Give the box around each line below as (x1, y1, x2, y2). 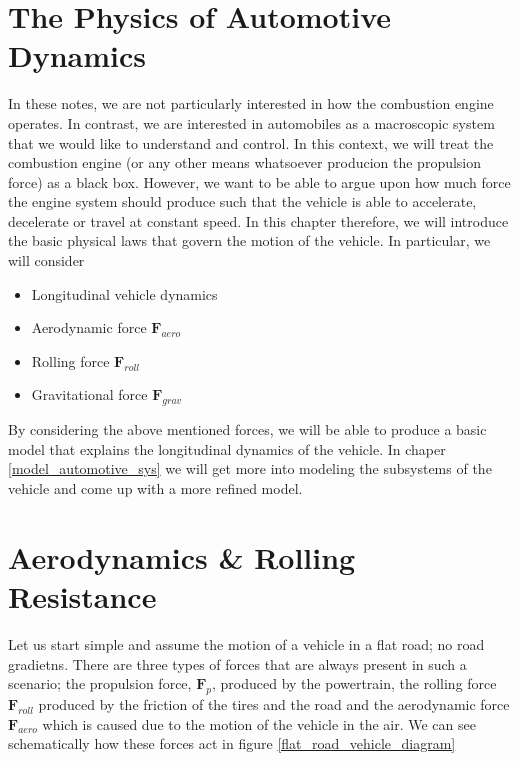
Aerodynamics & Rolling (8, 536, 356, 577)
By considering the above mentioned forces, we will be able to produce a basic (8, 419, 487, 440)
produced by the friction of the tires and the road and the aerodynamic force (38, 693, 510, 714)
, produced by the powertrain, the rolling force (211, 673, 497, 694)
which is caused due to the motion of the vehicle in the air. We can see (42, 713, 476, 734)
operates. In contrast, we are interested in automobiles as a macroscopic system (8, 112, 495, 133)
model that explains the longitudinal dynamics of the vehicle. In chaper (8, 438, 446, 459)
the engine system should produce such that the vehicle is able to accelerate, (8, 191, 477, 212)
